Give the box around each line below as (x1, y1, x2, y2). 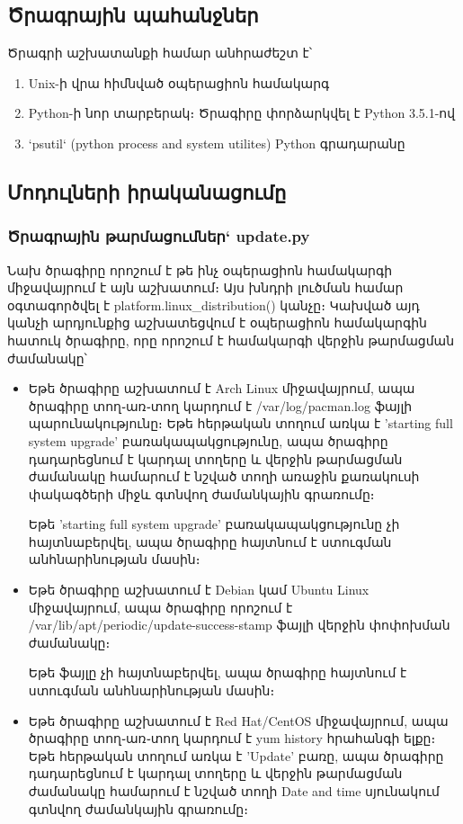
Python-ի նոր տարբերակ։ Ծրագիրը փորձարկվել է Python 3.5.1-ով (28, 103, 456, 122)
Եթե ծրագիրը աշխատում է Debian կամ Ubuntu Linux (28, 580, 370, 599)
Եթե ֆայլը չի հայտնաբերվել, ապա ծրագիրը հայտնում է (28, 663, 407, 682)
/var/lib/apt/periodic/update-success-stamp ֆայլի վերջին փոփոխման (28, 615, 450, 634)
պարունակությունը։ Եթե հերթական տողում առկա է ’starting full (28, 414, 453, 433)
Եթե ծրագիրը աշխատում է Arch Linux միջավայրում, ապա (28, 379, 415, 398)
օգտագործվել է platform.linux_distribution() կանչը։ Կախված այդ (7, 295, 420, 314)
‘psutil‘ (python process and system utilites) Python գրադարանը (28, 133, 405, 152)
